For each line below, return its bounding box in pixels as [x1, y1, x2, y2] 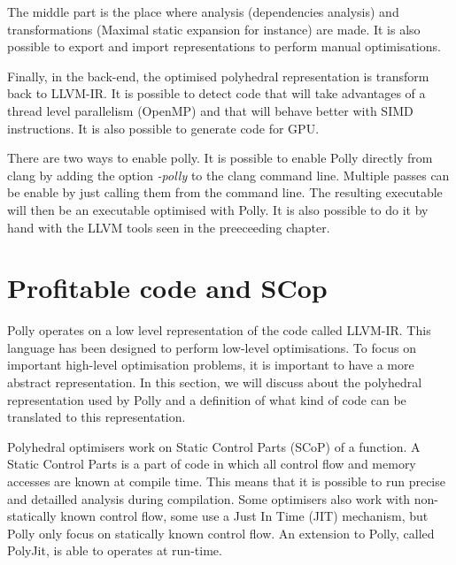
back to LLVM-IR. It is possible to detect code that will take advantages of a [7, 84, 426, 103]
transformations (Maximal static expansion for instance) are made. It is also [7, 19, 421, 38]
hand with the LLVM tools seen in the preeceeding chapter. [7, 218, 330, 236]
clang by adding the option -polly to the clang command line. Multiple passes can [7, 165, 450, 184]
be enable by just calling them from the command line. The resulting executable [7, 183, 443, 202]
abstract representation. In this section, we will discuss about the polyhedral [7, 373, 422, 392]
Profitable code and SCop [7, 270, 328, 306]
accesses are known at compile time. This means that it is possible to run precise [7, 472, 445, 490]
